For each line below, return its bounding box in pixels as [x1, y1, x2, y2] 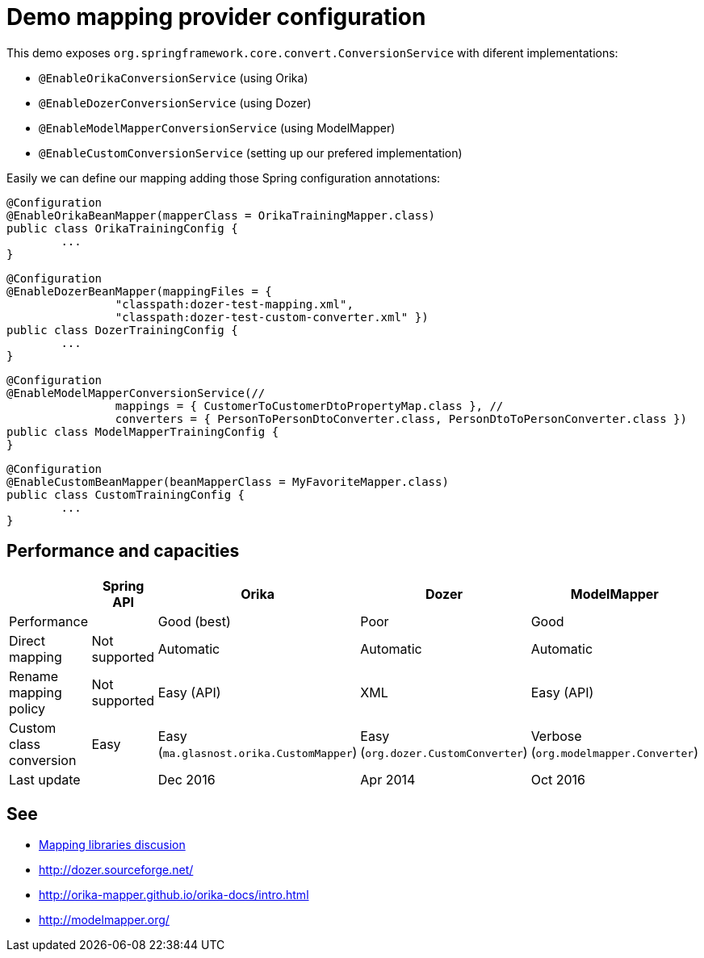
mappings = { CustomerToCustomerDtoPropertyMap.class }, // [115, 399, 504, 412]
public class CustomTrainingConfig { [6, 487, 245, 501]
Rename [9, 667, 59, 684]
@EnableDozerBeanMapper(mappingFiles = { [6, 284, 272, 298]
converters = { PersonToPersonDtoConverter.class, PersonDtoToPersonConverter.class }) [115, 412, 687, 425]
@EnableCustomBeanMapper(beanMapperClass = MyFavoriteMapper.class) [6, 475, 449, 488]
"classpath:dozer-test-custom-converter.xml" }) [115, 310, 429, 324]
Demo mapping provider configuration [6, 3, 426, 31]
